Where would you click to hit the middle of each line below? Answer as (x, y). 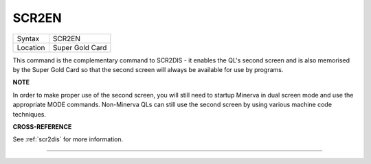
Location (31, 47)
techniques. (29, 114)
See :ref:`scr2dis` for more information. (68, 139)
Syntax (28, 38)
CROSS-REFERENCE (42, 126)
